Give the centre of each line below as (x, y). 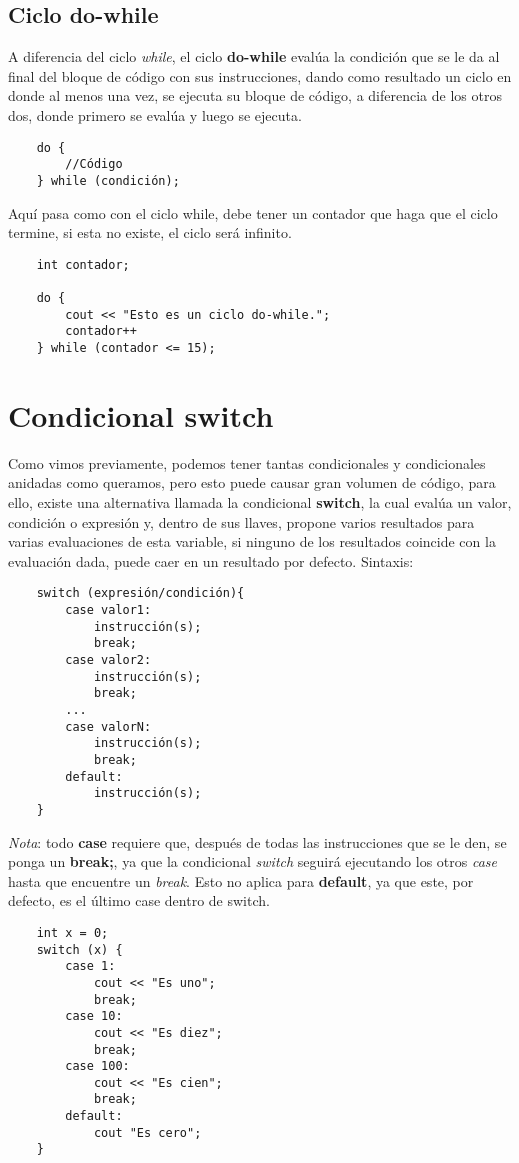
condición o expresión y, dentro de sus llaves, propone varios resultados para (241, 521)
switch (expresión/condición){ (140, 593)
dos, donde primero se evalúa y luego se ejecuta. (155, 114)
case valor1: (108, 610)
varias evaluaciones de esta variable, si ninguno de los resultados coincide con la (252, 541)
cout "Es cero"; (147, 1132)
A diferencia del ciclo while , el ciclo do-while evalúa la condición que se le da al (254, 56)
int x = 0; (72, 932)
